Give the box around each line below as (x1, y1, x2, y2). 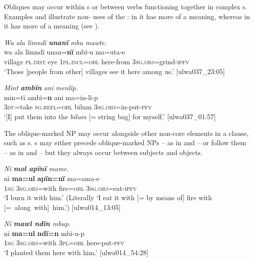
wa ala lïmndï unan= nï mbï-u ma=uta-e (4, 47, 125, 57)
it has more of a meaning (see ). (4, 21, 99, 31)
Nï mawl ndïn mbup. (4, 218, 71, 229)
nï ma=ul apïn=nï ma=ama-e (4, 173, 100, 183)
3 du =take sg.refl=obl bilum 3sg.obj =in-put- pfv (4, 102, 152, 112)
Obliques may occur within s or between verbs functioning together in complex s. (4, 1, 248, 11)
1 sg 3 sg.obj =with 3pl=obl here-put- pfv (4, 237, 124, 248)
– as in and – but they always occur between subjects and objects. (4, 147, 203, 157)
